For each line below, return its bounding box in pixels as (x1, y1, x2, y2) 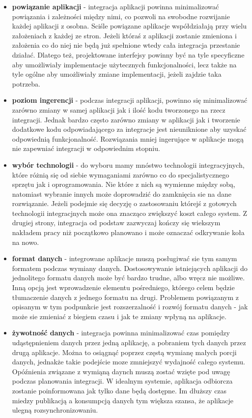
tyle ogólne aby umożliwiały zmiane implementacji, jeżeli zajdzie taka (12, 69, 222, 79)
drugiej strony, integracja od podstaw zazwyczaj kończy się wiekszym (12, 217, 221, 228)
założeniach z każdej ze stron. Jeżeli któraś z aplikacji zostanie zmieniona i (12, 30, 237, 40)
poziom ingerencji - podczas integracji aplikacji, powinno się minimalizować (12, 95, 248, 105)
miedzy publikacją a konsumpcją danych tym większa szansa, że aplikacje (12, 395, 234, 405)
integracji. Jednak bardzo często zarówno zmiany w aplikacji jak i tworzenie (12, 114, 240, 124)
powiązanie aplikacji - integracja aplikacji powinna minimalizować (12, 1, 219, 11)
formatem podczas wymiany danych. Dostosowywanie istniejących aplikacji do (12, 263, 248, 273)
